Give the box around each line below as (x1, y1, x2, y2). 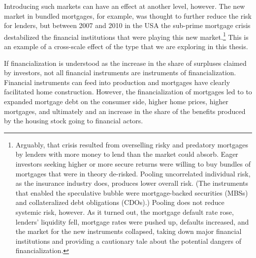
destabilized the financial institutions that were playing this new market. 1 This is (4, 30, 249, 42)
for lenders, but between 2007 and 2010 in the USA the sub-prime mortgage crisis (4, 20, 251, 30)
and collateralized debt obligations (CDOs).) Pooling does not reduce (15, 197, 224, 207)
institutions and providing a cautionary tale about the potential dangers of (15, 235, 241, 246)
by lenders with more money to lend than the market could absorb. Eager (15, 149, 238, 159)
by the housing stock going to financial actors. (4, 115, 143, 126)
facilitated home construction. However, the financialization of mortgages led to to (4, 86, 252, 97)
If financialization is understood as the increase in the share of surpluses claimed (4, 57, 247, 68)
